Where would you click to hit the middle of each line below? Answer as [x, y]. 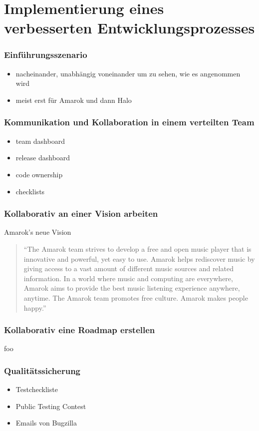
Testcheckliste [37, 389]
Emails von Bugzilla [46, 423]
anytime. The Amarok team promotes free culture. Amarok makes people [136, 297]
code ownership [39, 174]
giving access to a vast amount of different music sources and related [129, 268]
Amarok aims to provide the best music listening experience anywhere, [132, 288]
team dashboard [40, 141]
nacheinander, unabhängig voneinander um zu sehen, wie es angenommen [128, 73]
